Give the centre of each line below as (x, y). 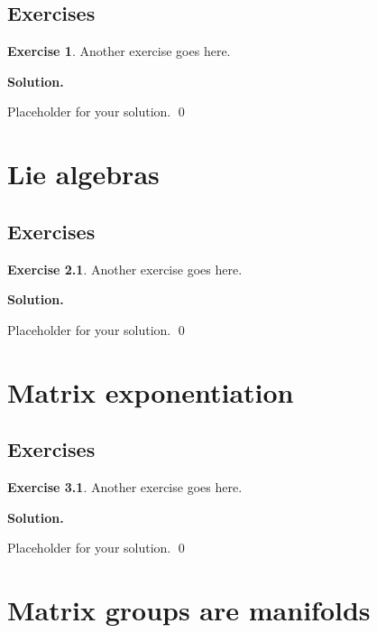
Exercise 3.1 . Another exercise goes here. (125, 486)
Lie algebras (83, 174)
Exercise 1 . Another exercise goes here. (119, 51)
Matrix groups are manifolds (189, 609)
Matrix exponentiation (151, 391)
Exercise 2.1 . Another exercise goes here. (125, 269)
